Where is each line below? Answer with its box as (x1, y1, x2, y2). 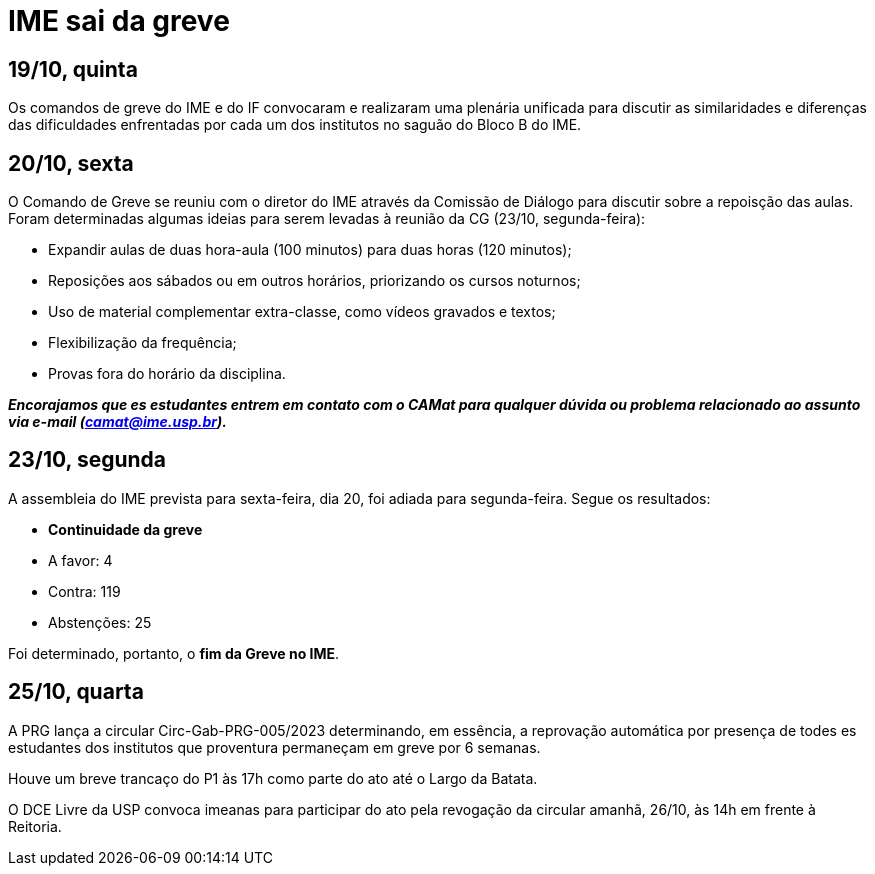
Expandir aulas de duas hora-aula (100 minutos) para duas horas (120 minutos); (48, 241, 572, 259)
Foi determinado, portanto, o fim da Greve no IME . (8, 644, 340, 662)
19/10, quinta (8, 56, 138, 82)
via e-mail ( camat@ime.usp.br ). (8, 413, 227, 431)
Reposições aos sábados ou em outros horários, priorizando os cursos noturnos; (48, 272, 581, 290)
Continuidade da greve (48, 520, 203, 538)
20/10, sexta (8, 150, 134, 176)
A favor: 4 (48, 551, 113, 569)
